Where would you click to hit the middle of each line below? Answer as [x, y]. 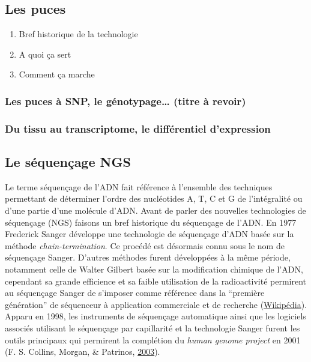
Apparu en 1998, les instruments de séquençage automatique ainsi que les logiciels [155, 316]
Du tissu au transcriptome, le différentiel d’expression [138, 128]
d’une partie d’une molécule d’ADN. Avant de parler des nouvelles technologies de [155, 210]
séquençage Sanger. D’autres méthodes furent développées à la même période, [148, 257]
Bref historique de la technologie [78, 34]
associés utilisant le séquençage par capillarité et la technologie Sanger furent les [152, 328]
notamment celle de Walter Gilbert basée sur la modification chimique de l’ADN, [154, 269]
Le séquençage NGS [68, 162]
